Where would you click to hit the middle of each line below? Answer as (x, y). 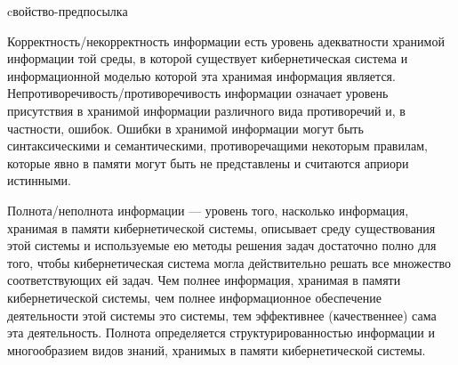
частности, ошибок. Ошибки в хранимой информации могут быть (185, 128)
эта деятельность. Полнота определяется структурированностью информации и (221, 333)
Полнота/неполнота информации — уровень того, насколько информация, (208, 210)
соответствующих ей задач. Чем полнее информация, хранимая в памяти (204, 280)
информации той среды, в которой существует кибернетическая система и (208, 58)
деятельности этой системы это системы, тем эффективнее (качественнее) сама (222, 315)
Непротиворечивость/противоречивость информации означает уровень (198, 93)
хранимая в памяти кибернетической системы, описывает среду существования (221, 227)
